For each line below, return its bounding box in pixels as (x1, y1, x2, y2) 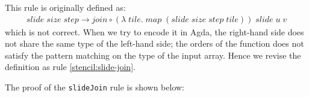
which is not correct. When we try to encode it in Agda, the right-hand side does (5, 25, 304, 38)
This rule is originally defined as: (5, 1, 126, 13)
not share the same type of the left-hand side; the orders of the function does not (5, 37, 304, 50)
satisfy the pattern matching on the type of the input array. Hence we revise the (5, 48, 301, 61)
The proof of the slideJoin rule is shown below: (5, 81, 185, 93)
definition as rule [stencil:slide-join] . (5, 60, 136, 73)
